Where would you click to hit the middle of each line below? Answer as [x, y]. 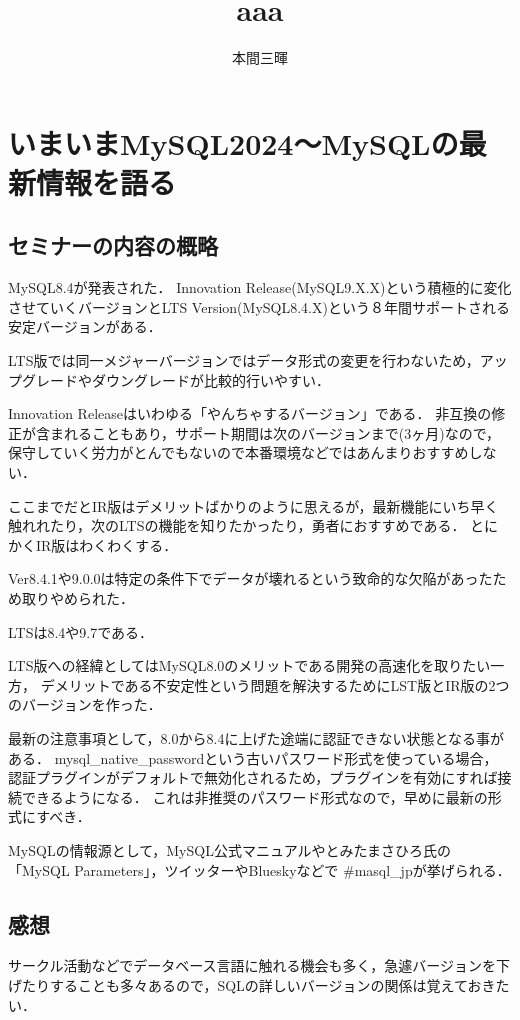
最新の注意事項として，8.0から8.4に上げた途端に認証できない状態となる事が [256, 737]
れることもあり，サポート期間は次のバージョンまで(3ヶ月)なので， [282, 432]
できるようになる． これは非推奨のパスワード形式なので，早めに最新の [254, 796]
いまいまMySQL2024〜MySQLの [233, 142]
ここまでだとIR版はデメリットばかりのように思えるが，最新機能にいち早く [253, 505]
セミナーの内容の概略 [113, 245]
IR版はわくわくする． [106, 544]
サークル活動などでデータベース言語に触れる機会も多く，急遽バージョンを [252, 965]
